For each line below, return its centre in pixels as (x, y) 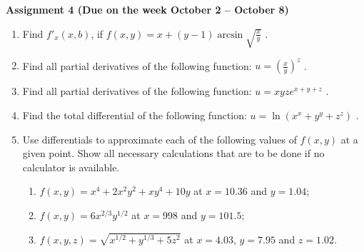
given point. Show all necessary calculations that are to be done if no (173, 153)
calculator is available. (71, 167)
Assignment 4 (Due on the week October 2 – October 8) (147, 9)
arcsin (230, 35)
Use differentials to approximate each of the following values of (160, 139)
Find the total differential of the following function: (135, 115)
